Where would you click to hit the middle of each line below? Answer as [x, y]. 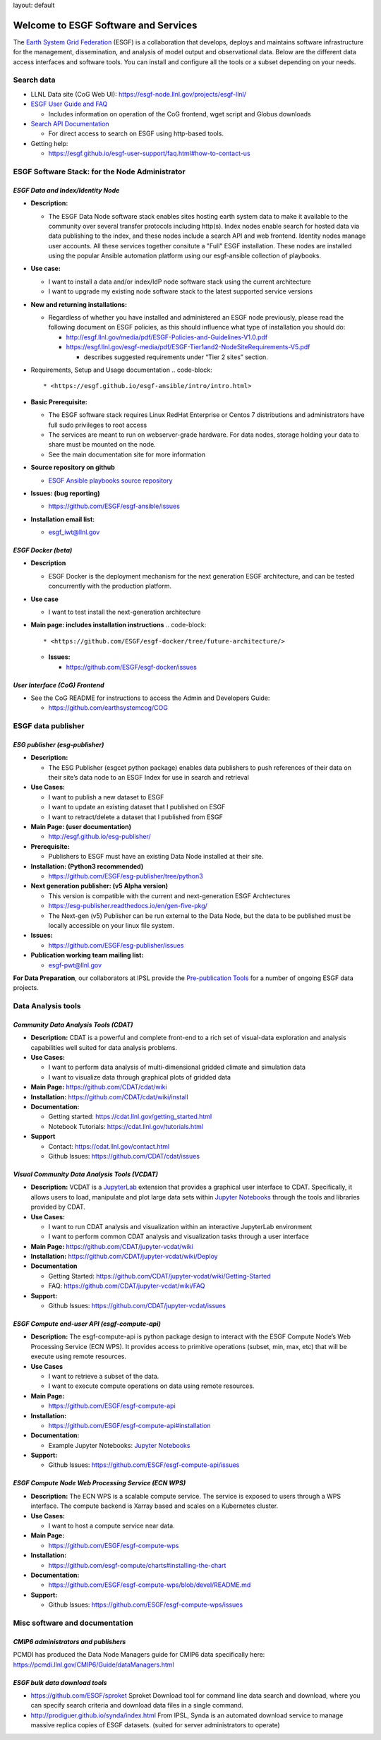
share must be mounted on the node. [102, 445]
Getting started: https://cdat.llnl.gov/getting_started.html [130, 1117]
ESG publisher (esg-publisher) [59, 744]
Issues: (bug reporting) [65, 493]
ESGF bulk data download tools [60, 1682]
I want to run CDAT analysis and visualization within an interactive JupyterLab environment [180, 1226]
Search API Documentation [70, 124]
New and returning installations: [79, 304]
